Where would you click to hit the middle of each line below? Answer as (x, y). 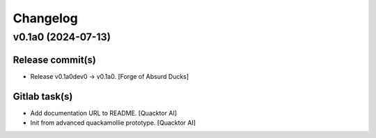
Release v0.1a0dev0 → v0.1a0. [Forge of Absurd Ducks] (110, 76)
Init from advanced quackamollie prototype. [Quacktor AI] (113, 123)
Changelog (45, 18)
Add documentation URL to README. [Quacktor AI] (104, 113)
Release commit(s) (55, 60)
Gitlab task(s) (43, 97)
